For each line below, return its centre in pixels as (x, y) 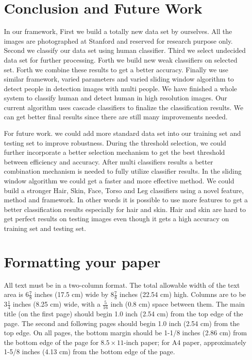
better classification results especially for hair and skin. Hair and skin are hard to (125, 209)
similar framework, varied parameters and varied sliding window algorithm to (119, 79)
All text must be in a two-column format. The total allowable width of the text (122, 285)
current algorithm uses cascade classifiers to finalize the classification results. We (124, 107)
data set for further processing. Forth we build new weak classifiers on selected (121, 59)
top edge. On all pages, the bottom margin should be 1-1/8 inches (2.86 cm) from (126, 333)
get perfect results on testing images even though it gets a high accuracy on (117, 219)
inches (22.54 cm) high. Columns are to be (183, 294)
